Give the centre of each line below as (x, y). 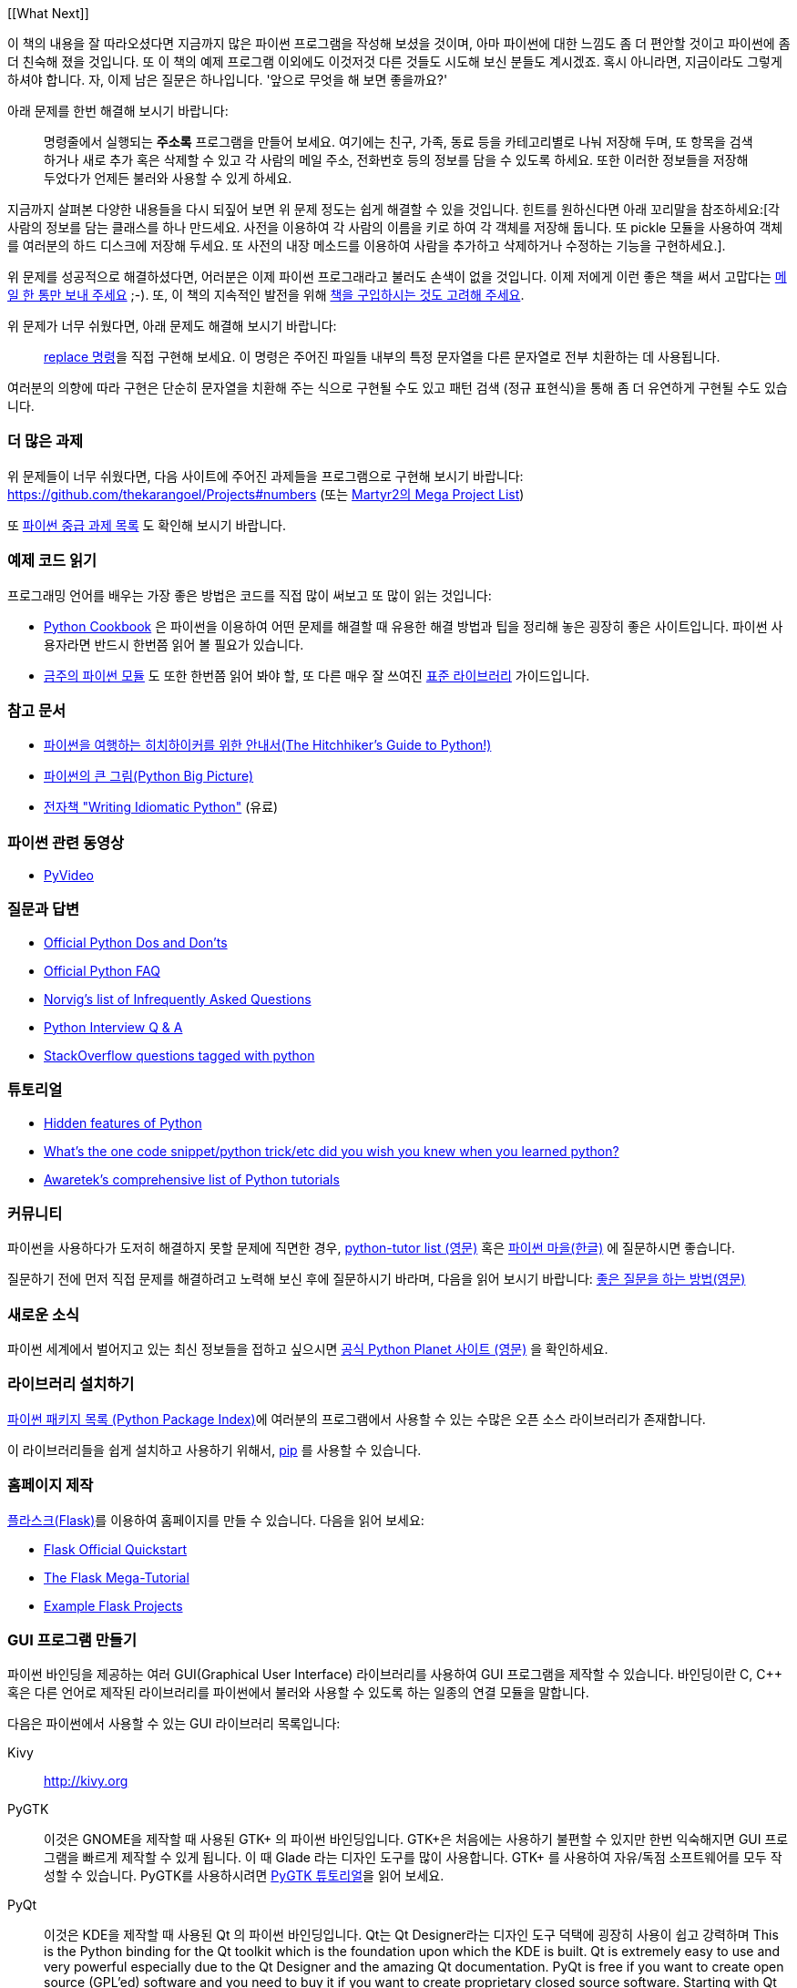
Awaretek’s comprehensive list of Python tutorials (192, 1179)
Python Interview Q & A (113, 1027)
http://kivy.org (86, 1781)
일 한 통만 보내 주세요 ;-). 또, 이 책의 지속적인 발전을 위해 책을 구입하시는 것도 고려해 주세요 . (266, 295)
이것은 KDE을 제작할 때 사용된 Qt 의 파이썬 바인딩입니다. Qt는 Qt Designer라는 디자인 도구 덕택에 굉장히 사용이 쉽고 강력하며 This (411, 1935)
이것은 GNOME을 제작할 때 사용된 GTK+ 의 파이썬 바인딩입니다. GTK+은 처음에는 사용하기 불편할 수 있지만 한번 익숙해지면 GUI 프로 (416, 1839)
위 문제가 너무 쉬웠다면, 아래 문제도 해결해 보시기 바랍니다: (172, 326)
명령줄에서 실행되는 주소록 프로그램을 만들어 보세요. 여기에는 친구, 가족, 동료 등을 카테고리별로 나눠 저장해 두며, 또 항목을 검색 (398, 142)
